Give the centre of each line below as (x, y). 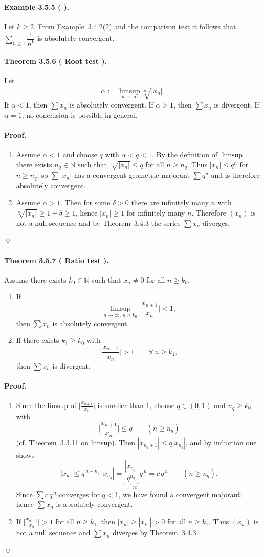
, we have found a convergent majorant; (180, 494)
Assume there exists (35, 279)
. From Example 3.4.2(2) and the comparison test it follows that (135, 26)
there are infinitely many (170, 202)
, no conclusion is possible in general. (80, 114)
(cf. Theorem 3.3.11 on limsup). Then (76, 442)
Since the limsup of (46, 405)
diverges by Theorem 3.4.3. (156, 533)
